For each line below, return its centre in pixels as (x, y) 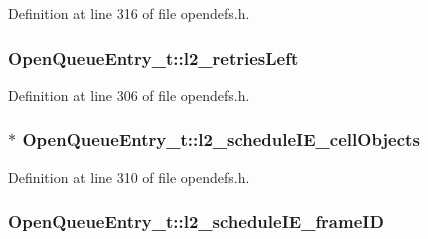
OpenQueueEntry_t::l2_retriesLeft (153, 57)
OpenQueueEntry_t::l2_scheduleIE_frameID (196, 221)
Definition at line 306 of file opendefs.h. (129, 94)
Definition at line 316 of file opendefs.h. (129, 13)
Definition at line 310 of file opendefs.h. (129, 176)
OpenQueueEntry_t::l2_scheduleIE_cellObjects (221, 139)
